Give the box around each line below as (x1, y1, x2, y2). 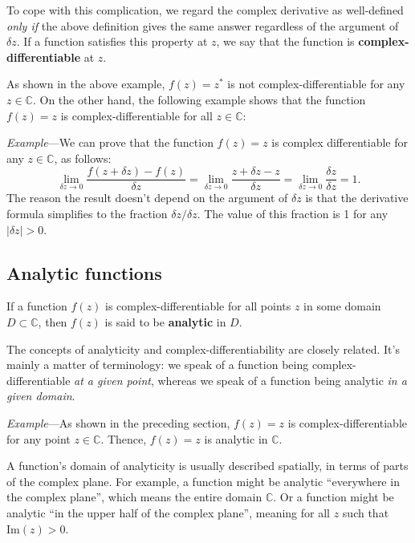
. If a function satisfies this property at (16, 33, 208, 50)
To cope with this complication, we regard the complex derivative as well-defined (6, 2, 404, 18)
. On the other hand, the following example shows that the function (32, 91, 366, 107)
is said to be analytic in (104, 313, 226, 330)
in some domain (303, 298, 381, 314)
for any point (6, 430, 71, 447)
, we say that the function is (216, 33, 355, 50)
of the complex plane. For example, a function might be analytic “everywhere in (6, 472, 400, 489)
